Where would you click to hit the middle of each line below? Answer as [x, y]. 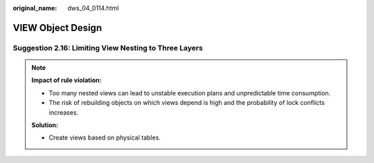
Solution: [45, 125]
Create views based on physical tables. [105, 137]
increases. [64, 112]
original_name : [35, 8]
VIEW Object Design [57, 28]
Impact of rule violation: [66, 80]
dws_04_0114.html [93, 8]
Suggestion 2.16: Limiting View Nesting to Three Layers [108, 48]
